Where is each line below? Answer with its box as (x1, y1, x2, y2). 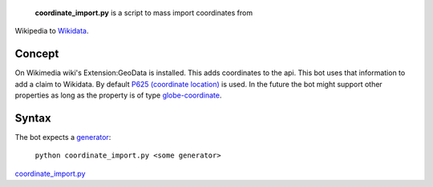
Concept (14, 47, 59, 61)
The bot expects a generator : (14, 132, 111, 141)
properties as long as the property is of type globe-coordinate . (14, 90, 222, 100)
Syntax (14, 111, 51, 125)
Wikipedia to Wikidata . (14, 26, 89, 36)
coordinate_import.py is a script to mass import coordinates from (34, 8, 253, 18)
